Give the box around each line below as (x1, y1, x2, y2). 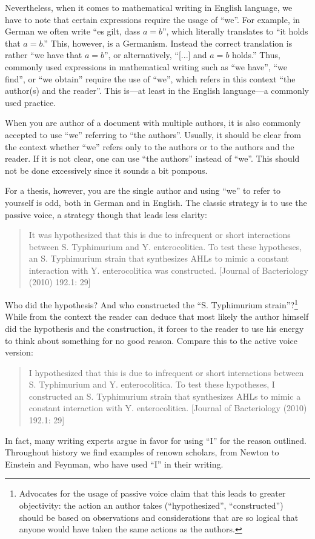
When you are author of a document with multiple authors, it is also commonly (5, 116, 301, 129)
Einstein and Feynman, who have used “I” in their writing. (5, 457, 224, 470)
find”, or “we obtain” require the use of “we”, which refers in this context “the (5, 72, 296, 85)
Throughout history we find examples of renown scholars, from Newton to (5, 446, 279, 458)
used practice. (5, 96, 56, 108)
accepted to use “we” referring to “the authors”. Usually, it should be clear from (5, 128, 301, 141)
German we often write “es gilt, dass (5, 25, 141, 38)
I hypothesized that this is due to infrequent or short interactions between (28, 366, 304, 379)
